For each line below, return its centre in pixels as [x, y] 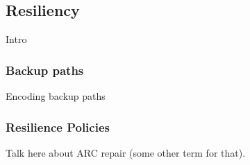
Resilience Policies [58, 127]
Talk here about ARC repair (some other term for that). [126, 152]
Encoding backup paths [56, 96]
